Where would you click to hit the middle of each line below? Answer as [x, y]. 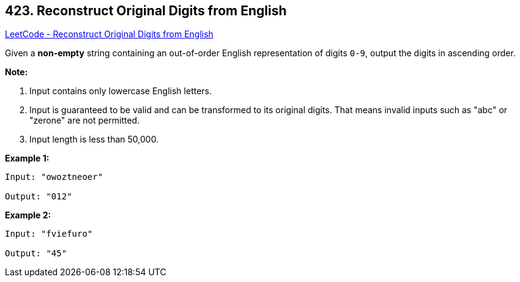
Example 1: [27, 158]
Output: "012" [39, 197]
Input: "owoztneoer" [54, 177]
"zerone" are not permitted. [85, 121]
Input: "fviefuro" [49, 234]
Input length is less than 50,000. [94, 139]
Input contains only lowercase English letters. [121, 91]
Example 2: [28, 215]
